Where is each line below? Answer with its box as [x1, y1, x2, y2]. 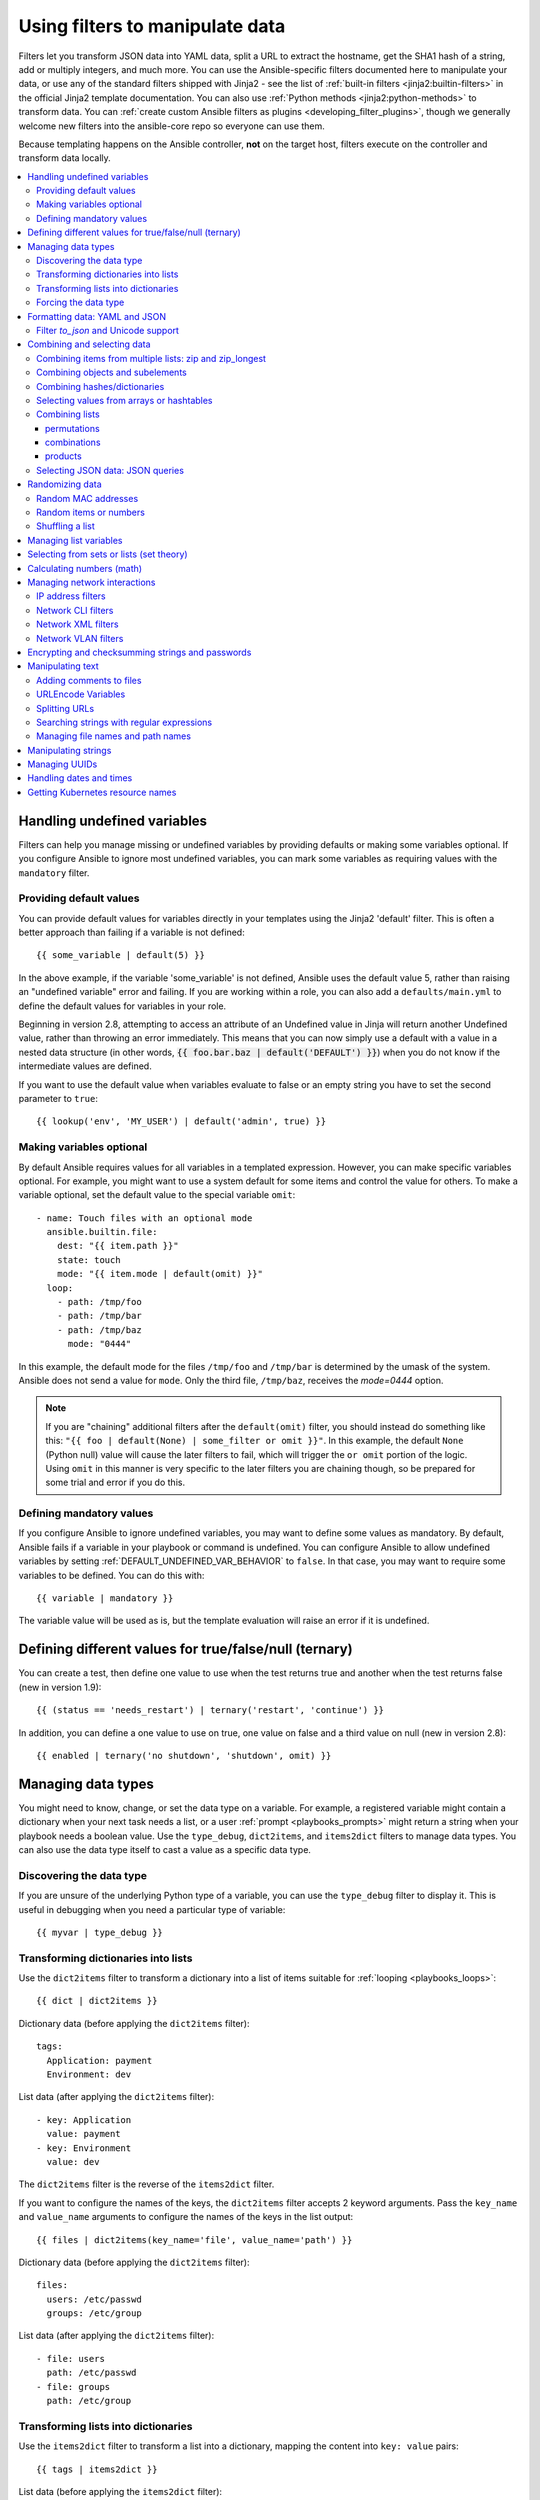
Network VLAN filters [36, 632, 124, 644]
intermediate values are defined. [18, 1060, 152, 1072]
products [45, 450, 82, 462]
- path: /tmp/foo [56, 1296, 142, 1308]
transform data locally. [18, 152, 112, 164]
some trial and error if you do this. [45, 1476, 185, 1489]
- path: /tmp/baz [56, 1324, 142, 1335]
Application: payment [46, 2055, 153, 2066]
